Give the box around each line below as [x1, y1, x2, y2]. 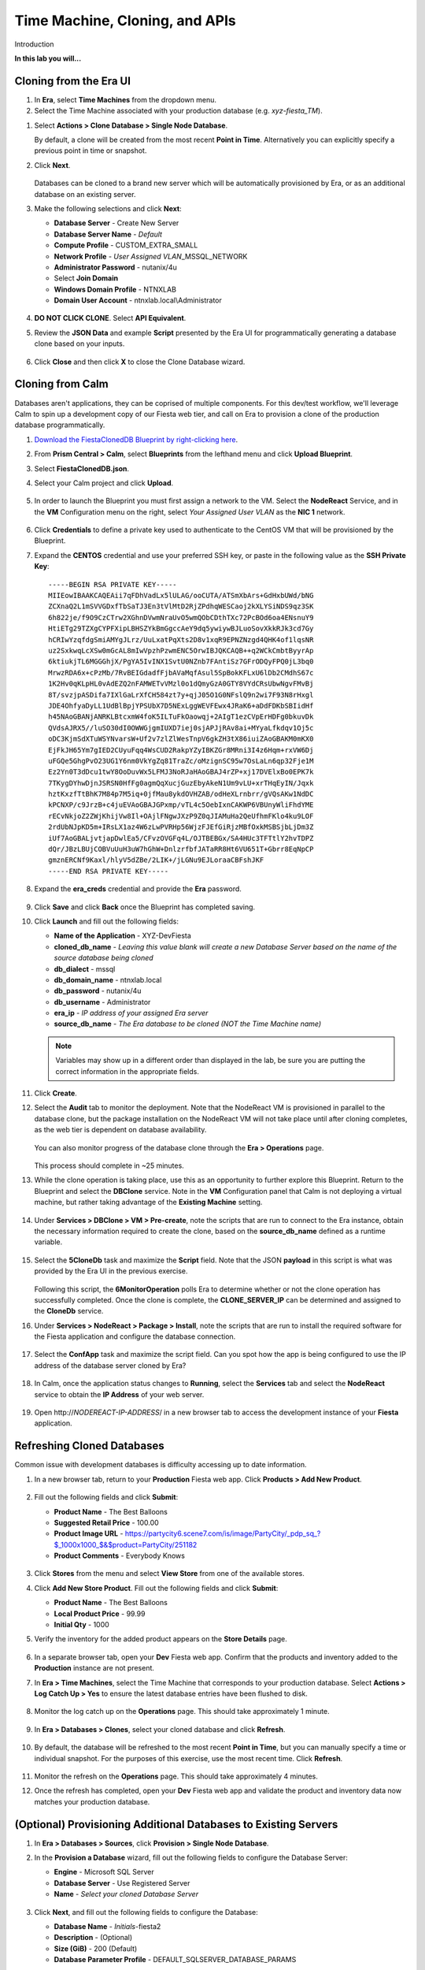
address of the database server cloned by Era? [34, 1360, 187, 1370]
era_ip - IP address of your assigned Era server [54, 1009, 209, 1018]
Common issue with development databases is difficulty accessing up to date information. [14, 1460, 307, 1470]
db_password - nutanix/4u [54, 986, 142, 996]
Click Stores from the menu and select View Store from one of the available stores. [34, 1569, 305, 1578]
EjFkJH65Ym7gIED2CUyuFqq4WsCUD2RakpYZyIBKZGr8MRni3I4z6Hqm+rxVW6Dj [48, 745, 314, 754]
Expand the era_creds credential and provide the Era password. [34, 884, 242, 894]
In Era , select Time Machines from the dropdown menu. [34, 95, 216, 104]
